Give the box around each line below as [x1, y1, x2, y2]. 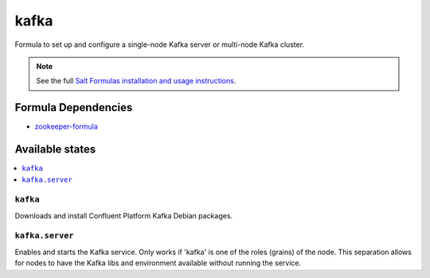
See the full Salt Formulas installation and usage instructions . [36, 76, 236, 86]
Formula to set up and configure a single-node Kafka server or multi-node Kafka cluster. [14, 40, 305, 49]
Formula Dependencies [14, 101, 133, 114]
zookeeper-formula [34, 122, 99, 131]
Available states [14, 143, 96, 156]
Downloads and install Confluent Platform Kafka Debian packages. [14, 210, 233, 220]
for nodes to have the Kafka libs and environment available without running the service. [14, 258, 302, 268]
